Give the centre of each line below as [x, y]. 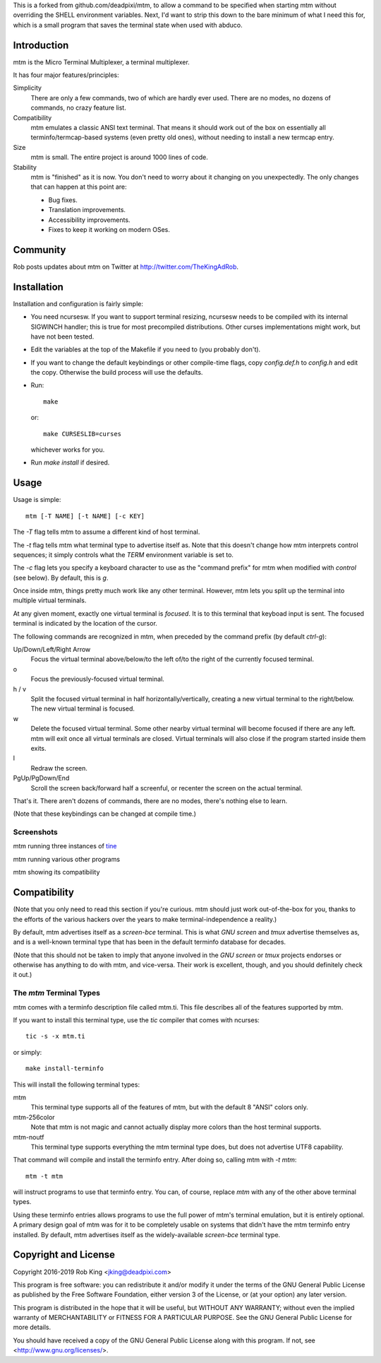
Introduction [41, 45]
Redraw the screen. [59, 768]
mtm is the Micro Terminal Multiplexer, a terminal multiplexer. [101, 62]
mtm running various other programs [66, 859]
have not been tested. [62, 337]
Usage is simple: [37, 500]
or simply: [28, 1052]
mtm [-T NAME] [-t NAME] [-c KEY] [85, 516]
